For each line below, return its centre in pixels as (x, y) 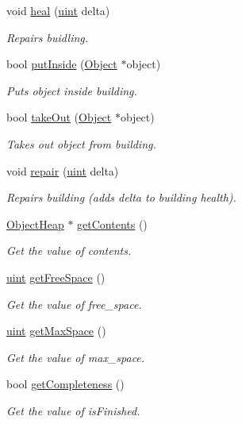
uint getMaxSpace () (56, 331)
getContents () (112, 224)
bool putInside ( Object (62, 64)
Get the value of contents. (69, 251)
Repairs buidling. (48, 37)
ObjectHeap (35, 224)
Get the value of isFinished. (73, 410)
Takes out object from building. (81, 143)
